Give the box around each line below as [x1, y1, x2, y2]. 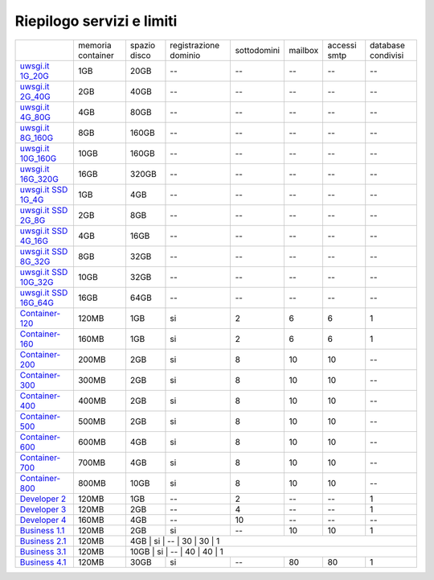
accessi [327, 39, 357, 51]
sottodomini [235, 44, 280, 56]
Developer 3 [19, 504, 67, 515]
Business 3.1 [19, 545, 67, 557]
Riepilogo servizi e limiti [14, 12, 178, 30]
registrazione [170, 39, 220, 51]
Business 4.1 [19, 556, 67, 567]
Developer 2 [19, 493, 67, 504]
